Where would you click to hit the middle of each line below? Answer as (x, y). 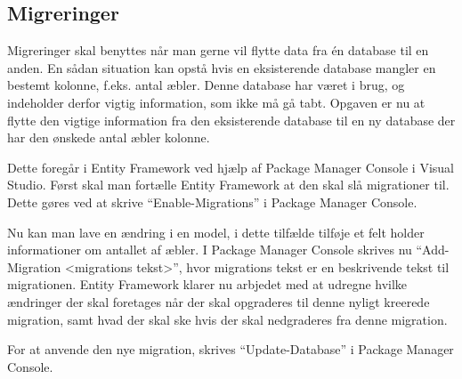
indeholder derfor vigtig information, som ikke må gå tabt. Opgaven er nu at (216, 102)
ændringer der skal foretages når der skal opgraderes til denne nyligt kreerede (219, 301)
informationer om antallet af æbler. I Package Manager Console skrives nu (210, 250)
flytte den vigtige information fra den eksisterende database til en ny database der (231, 120)
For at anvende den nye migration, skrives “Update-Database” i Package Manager (231, 349)
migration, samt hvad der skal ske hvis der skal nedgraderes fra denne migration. (227, 319)
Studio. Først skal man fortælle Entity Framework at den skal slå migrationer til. (228, 185)
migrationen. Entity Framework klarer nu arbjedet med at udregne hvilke (207, 284)
